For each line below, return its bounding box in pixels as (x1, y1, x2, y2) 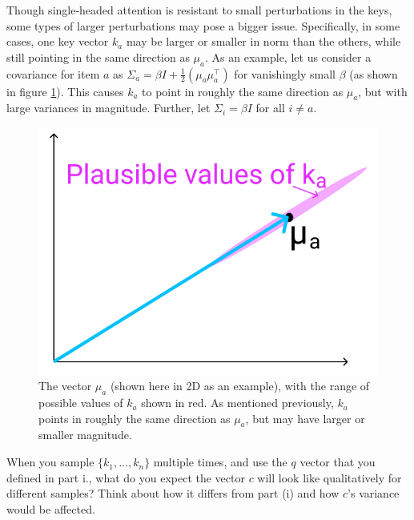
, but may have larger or (245, 409, 365, 426)
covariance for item (6, 65, 100, 82)
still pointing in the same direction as (6, 48, 190, 65)
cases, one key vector (6, 33, 109, 50)
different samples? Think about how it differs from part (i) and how (6, 485, 340, 502)
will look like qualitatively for (257, 469, 402, 486)
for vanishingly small (234, 65, 336, 82)
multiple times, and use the (153, 453, 287, 470)
